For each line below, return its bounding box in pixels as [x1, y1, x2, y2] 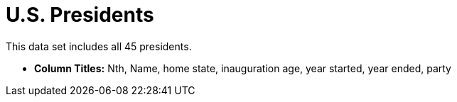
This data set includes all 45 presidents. [6, 40, 192, 52]
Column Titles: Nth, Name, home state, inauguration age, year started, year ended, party [34, 62, 451, 74]
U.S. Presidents [6, 3, 154, 27]
